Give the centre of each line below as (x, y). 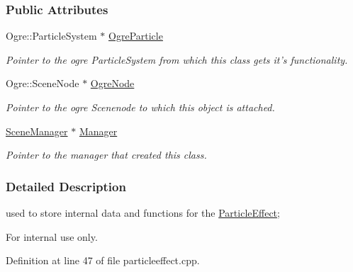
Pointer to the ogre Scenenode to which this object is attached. (140, 107)
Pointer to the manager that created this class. (106, 155)
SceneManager (37, 131)
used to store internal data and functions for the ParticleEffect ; (143, 212)
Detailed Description (66, 186)
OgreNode (112, 83)
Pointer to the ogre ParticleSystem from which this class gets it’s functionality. (177, 59)
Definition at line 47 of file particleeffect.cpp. (103, 260)
